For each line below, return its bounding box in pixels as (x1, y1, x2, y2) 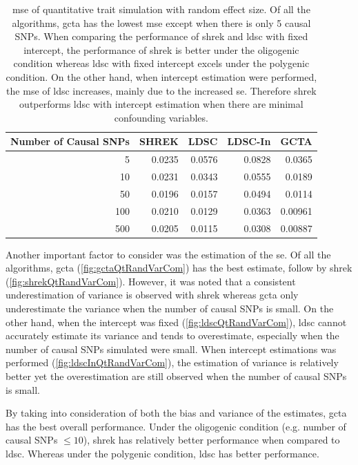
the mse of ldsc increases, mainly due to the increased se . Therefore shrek (6, 83, 317, 97)
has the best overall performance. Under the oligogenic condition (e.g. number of (6, 419, 346, 433)
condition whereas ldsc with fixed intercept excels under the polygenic (13, 56, 310, 70)
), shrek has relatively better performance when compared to (83, 433, 340, 447)
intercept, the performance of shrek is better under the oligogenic (23, 42, 299, 57)
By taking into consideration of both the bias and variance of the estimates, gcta (6, 406, 347, 420)
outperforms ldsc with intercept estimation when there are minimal (19, 97, 304, 111)
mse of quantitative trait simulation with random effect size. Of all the (12, 2, 310, 16)
